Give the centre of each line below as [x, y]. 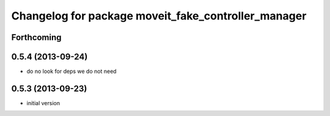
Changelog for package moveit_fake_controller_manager [159, 16]
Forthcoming [36, 37]
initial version [43, 103]
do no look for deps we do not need [71, 71]
